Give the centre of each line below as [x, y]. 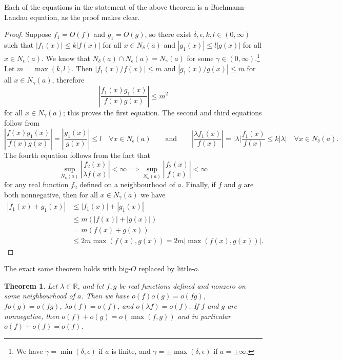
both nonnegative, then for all [51, 194]
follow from [22, 123]
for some [200, 58]
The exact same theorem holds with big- [68, 268]
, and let [91, 285]
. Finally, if [198, 184]
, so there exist [168, 34]
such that [19, 44]
